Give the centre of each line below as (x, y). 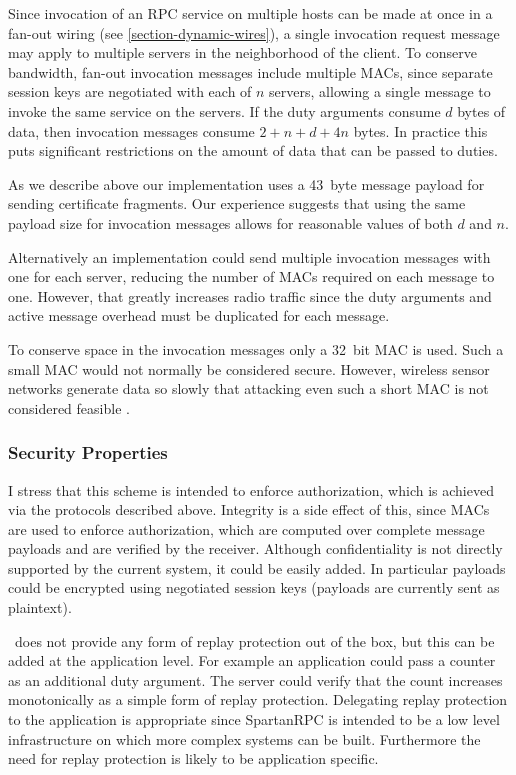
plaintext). (40, 607)
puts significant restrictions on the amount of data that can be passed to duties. (253, 150)
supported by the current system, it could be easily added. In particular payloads (257, 567)
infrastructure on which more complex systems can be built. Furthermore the (244, 738)
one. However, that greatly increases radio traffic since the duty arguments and (250, 295)
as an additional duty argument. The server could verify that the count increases (255, 679)
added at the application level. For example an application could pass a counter (252, 660)
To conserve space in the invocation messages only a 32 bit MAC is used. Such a (256, 348)
